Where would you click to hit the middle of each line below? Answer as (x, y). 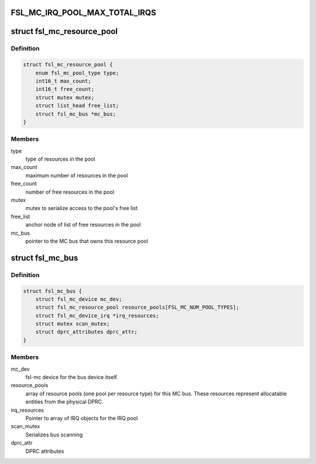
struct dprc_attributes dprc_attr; (86, 332)
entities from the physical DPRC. (64, 402)
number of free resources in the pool (70, 192)
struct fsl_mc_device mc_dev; (79, 299)
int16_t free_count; (65, 89)
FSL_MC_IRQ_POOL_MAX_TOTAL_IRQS (83, 13)
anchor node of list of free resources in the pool (83, 225)
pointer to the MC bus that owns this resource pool (87, 241)
